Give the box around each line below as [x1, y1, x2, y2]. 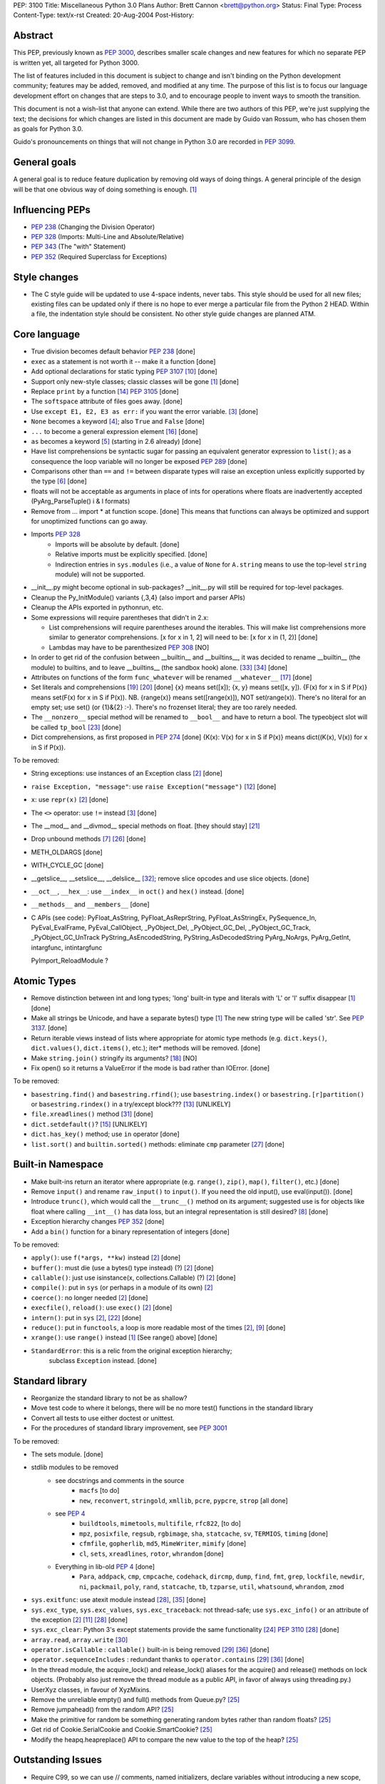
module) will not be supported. [55, 569, 145, 578]
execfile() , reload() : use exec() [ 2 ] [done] [31, 1303, 173, 1312]
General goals [13, 156, 76, 168]
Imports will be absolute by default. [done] [55, 539, 180, 549]
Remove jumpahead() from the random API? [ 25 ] [31, 1706, 174, 1714]
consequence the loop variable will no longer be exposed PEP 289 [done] [31, 457, 247, 465]
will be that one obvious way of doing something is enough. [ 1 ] [13, 185, 197, 193]
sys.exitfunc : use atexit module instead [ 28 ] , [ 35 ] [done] [31, 1596, 206, 1604]
